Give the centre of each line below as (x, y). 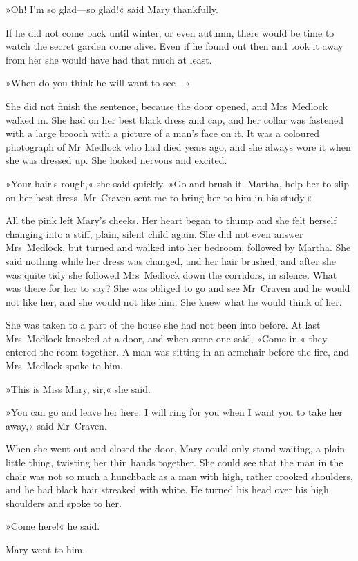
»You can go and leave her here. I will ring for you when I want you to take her (174, 412)
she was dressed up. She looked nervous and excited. (116, 160)
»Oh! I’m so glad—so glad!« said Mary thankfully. (112, 9)
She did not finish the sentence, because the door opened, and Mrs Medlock (167, 105)
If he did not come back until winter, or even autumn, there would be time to (170, 32)
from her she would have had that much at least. (109, 59)
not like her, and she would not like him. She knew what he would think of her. (174, 301)
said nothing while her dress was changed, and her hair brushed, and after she (171, 260)
